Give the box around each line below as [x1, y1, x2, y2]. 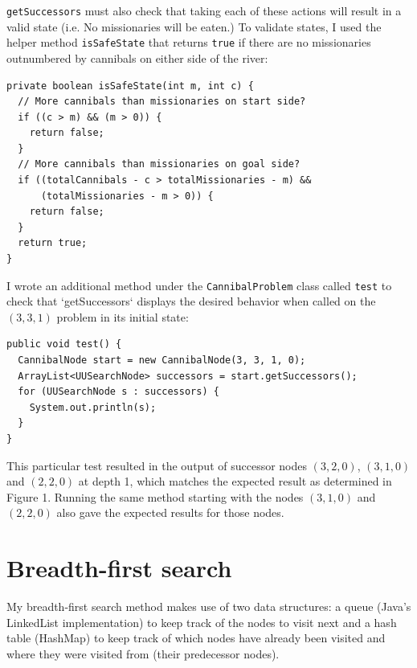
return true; [18, 237, 88, 249]
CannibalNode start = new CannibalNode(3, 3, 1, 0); [18, 354, 306, 367]
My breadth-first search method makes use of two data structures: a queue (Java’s [6, 598, 411, 615]
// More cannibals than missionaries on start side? [18, 96, 306, 108]
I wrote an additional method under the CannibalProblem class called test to [6, 277, 392, 293]
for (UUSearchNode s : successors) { [18, 386, 219, 398]
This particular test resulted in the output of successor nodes [6, 457, 308, 473]
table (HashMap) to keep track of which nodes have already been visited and [6, 629, 386, 646]
